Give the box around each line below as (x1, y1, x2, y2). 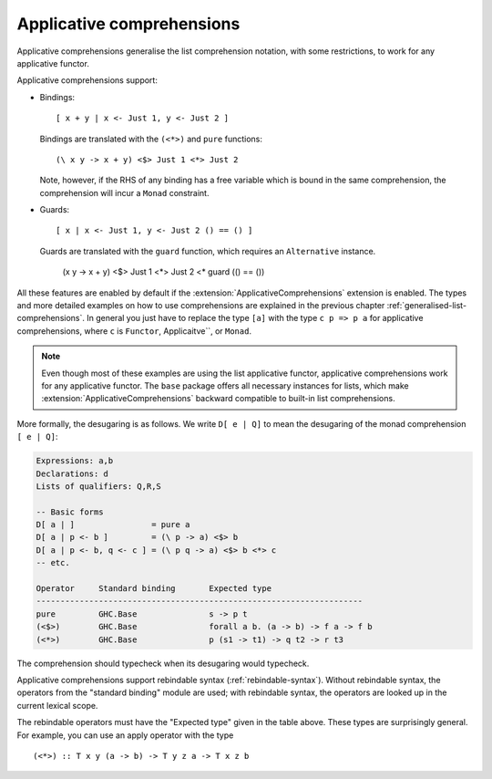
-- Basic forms (36, 506, 104, 517)
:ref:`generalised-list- (386, 300, 467, 311)
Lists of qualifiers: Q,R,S (36, 481, 161, 492)
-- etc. (36, 557, 70, 568)
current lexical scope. (16, 700, 98, 711)
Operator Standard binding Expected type (36, 584, 272, 594)
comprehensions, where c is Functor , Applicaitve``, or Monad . (16, 325, 252, 337)
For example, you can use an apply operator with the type (16, 730, 234, 741)
